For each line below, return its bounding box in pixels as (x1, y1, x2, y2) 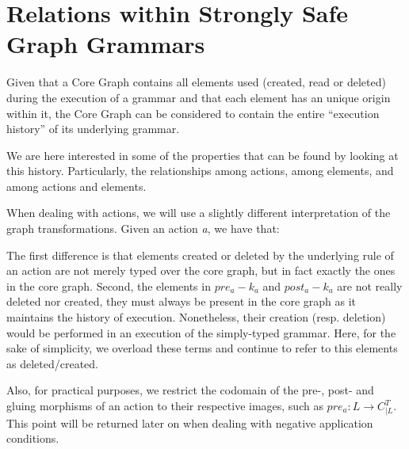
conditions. (6, 430, 59, 447)
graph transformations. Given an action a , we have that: (6, 220, 280, 237)
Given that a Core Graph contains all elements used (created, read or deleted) (6, 74, 386, 90)
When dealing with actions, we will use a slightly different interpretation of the (6, 204, 391, 221)
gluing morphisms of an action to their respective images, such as (6, 398, 323, 413)
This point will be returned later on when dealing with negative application (6, 414, 373, 431)
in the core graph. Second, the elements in (6, 277, 211, 294)
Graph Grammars (6, 28, 205, 60)
